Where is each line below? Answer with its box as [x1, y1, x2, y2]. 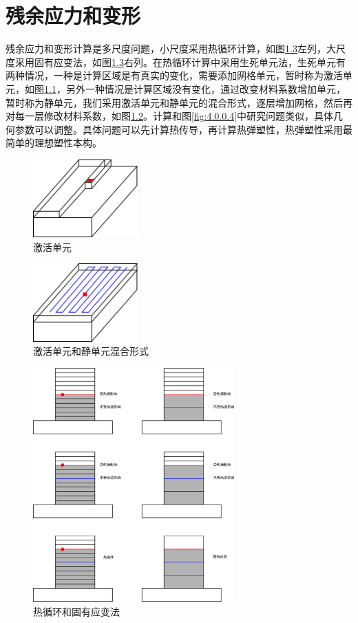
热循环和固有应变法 [33, 604, 120, 618]
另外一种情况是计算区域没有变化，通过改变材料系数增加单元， [65, 81, 346, 96]
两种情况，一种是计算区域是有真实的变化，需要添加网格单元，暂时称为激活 [6, 68, 343, 83]
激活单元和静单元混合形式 [33, 344, 149, 358]
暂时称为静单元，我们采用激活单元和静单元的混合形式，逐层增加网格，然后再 [6, 95, 352, 109]
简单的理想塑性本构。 [6, 135, 102, 150]
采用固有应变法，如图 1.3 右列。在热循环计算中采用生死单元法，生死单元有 [14, 54, 346, 69]
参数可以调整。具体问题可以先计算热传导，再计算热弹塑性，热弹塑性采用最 [14, 122, 352, 136]
